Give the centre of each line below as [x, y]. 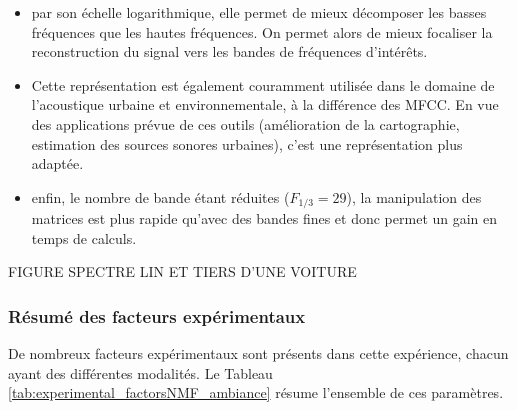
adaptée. [57, 163]
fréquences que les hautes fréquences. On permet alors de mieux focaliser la [262, 31]
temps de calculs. [84, 237]
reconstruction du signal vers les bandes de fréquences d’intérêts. [229, 51]
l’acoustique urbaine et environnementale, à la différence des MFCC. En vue [265, 104]
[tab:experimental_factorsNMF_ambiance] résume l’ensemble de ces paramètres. [256, 392]
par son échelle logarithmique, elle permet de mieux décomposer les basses [259, 12]
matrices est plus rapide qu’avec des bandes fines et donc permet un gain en [264, 218]
